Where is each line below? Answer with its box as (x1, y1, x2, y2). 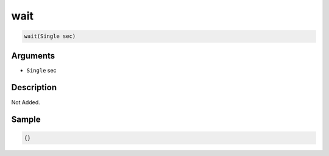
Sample (11, 115, 41, 125)
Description (11, 82, 57, 93)
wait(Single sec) (24, 33, 76, 40)
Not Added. (11, 98, 41, 106)
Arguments (11, 51, 55, 61)
